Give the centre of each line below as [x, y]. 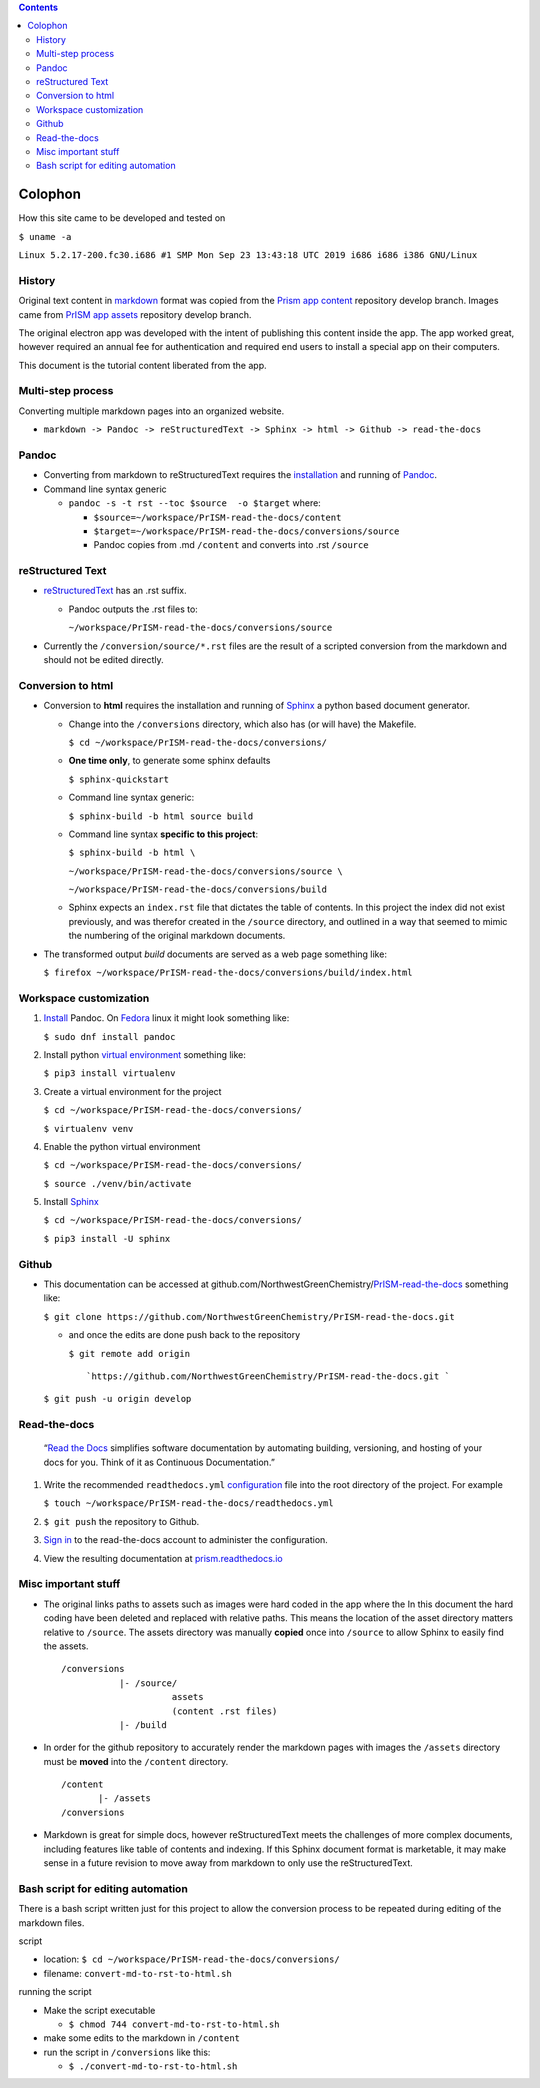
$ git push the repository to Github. [121, 1521]
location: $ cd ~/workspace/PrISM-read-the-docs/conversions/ [191, 1959]
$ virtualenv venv [88, 1128]
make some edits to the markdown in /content [141, 2038]
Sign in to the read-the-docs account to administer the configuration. [186, 1540]
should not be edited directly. [103, 660]
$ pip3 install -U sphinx [107, 1238]
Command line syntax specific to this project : [163, 834]
